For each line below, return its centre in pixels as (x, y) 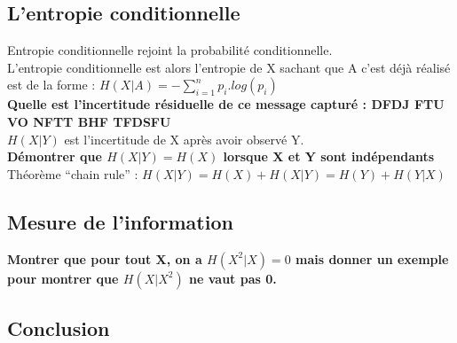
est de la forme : (51, 85)
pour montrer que (63, 278)
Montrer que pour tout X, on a (105, 258)
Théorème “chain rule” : (73, 173)
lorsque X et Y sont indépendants (329, 156)
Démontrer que (55, 156)
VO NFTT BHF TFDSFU (89, 121)
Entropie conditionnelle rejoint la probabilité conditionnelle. (170, 50)
